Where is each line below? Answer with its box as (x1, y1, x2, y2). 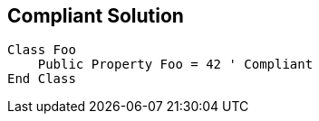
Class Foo (7, 42, 76, 58)
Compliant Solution (7, 5, 184, 27)
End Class (7, 71, 76, 87)
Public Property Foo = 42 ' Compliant (37, 57, 314, 72)
